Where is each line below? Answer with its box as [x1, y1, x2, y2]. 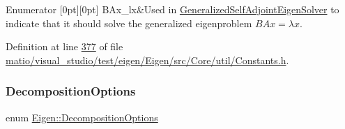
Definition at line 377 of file [6, 39, 123, 54]
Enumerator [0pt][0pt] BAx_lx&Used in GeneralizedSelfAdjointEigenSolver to [6, 2, 339, 16]
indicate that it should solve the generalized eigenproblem [6, 15, 252, 30]
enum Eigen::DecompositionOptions [6, 109, 158, 124]
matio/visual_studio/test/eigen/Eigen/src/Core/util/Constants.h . [6, 52, 289, 67]
